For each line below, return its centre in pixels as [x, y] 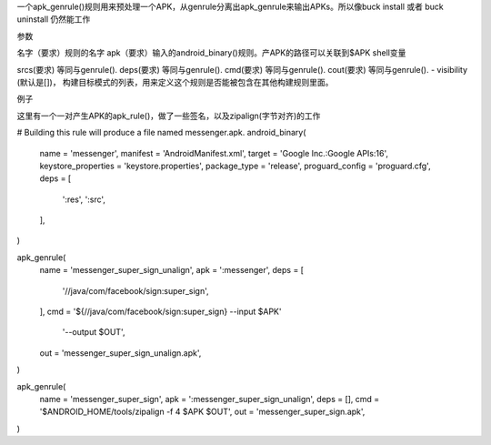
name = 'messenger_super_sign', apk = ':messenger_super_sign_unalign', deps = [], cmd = [210, 399]
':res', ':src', [84, 199]
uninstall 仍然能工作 [54, 19]
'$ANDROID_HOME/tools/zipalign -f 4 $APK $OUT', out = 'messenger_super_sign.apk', [202, 412]
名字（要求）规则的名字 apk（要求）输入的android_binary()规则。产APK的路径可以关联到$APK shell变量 [211, 53]
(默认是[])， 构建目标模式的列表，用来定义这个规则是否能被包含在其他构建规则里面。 [175, 82]
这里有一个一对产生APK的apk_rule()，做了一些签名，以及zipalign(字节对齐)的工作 [169, 116]
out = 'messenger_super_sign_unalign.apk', [120, 353]
